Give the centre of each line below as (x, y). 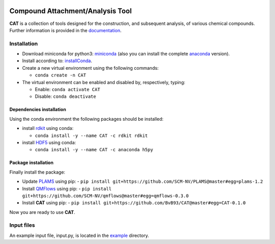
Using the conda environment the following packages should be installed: (87, 119)
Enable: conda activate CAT (67, 89)
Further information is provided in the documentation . (65, 30)
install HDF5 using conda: (49, 142)
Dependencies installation (38, 110)
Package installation (31, 162)
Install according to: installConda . (57, 61)
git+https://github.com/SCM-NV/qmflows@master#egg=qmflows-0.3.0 (105, 196)
